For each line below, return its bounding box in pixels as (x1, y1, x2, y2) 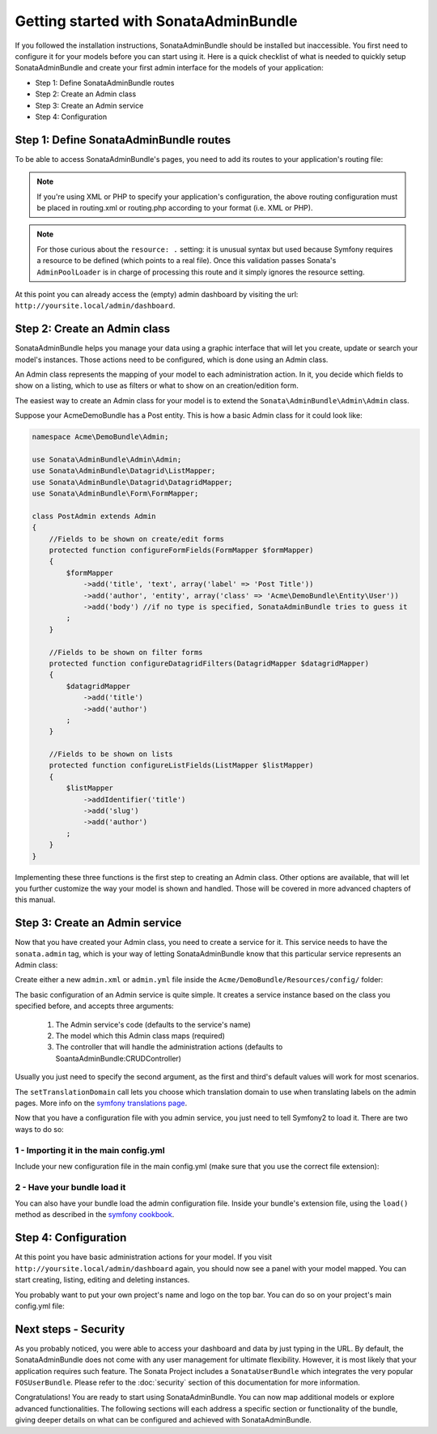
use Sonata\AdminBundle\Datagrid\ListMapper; (32, 466, 216, 475)
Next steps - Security (15, 1322, 125, 1336)
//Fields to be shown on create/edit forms (49, 534, 224, 543)
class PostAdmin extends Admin (32, 511, 157, 521)
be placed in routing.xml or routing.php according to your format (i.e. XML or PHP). (36, 202, 313, 212)
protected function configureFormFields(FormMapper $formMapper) (49, 546, 314, 555)
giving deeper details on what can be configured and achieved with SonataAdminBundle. (15, 1415, 312, 1425)
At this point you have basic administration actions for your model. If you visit (15, 1252, 273, 1262)
